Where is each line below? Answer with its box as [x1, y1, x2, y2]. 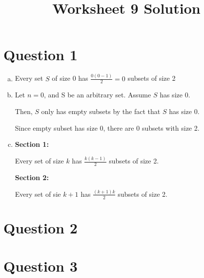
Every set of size [15, 156, 64, 166]
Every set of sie [15, 188, 61, 199]
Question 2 [3, 217, 78, 237]
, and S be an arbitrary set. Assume [43, 90, 151, 100]
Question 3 [3, 256, 78, 276]
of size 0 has [52, 73, 88, 83]
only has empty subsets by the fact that [41, 106, 161, 116]
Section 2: [15, 172, 49, 182]
